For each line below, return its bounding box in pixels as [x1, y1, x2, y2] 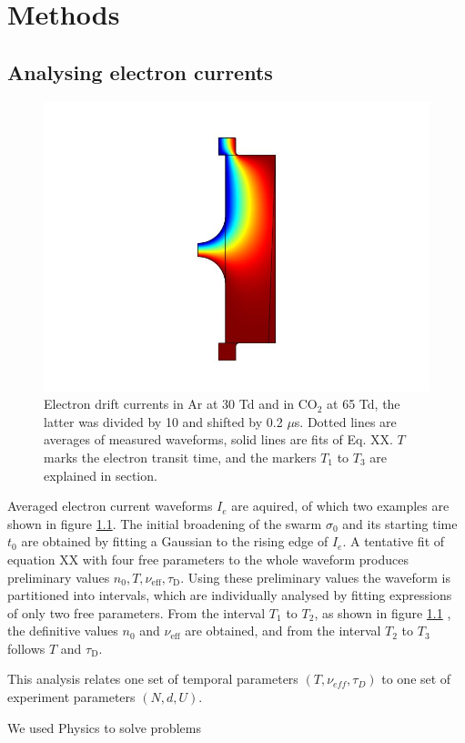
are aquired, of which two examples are [231, 496, 450, 515]
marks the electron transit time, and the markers [44, 447, 317, 466]
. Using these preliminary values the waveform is [180, 567, 451, 586]
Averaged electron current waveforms [7, 496, 213, 515]
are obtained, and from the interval [185, 621, 381, 640]
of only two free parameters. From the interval [7, 603, 266, 622]
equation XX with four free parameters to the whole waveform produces [7, 549, 409, 568]
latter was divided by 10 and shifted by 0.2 [44, 412, 283, 431]
